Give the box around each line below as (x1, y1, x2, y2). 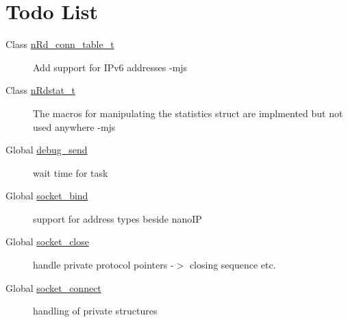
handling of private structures (33, 304, 158, 318)
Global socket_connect (5, 280, 101, 295)
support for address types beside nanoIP (33, 211, 202, 225)
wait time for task (33, 165, 108, 179)
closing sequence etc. (189, 258, 276, 272)
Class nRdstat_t (5, 83, 75, 97)
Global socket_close (5, 234, 89, 249)
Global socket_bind (5, 188, 88, 203)
